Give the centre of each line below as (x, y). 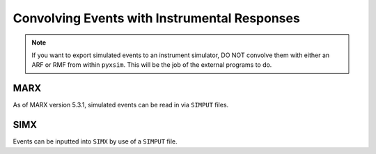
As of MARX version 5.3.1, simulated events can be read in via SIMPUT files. (121, 105)
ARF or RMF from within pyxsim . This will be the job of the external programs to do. (152, 65)
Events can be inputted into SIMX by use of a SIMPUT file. (95, 141)
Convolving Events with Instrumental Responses (157, 18)
